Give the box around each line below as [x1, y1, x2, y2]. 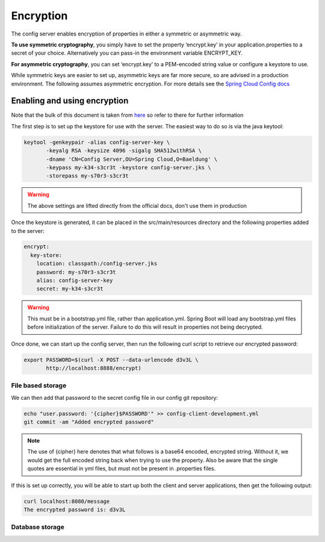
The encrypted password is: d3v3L [23, 506, 126, 513]
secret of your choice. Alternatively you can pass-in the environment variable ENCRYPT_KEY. [11, 49, 243, 57]
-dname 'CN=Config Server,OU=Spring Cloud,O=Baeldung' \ [46, 155, 218, 163]
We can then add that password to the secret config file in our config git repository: [11, 394, 218, 401]
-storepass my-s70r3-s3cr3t [46, 172, 129, 179]
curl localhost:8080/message [23, 497, 110, 505]
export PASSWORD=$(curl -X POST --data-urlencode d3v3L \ [23, 356, 199, 363]
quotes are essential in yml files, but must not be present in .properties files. [27, 465, 216, 472]
